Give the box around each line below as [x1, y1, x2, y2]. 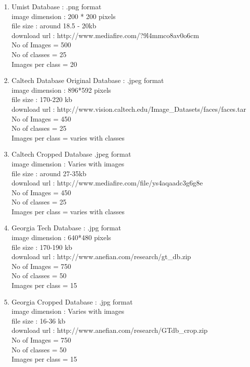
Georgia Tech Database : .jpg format [11, 223, 121, 233]
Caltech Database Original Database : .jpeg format [11, 75, 164, 85]
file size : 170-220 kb [11, 94, 72, 104]
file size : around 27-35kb [11, 168, 86, 178]
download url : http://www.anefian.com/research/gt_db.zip [11, 251, 191, 262]
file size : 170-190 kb [11, 242, 72, 252]
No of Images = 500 [11, 40, 71, 50]
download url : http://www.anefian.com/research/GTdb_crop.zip [11, 325, 208, 335]
